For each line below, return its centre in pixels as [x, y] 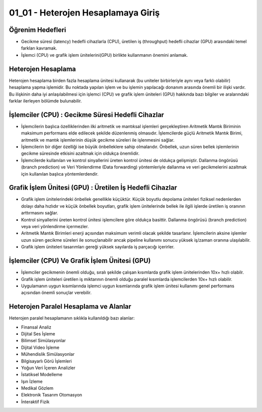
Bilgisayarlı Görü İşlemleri [47, 361]
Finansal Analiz [36, 327]
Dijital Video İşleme [40, 347]
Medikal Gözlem [37, 388]
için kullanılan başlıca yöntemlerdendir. [60, 174]
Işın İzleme [32, 381]
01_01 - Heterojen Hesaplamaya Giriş [84, 13]
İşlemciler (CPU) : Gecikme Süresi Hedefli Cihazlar [87, 115]
